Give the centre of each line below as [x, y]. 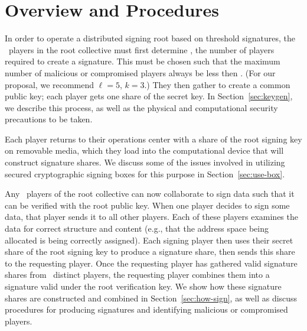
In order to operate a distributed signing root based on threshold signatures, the [150, 38]
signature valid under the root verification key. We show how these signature [143, 286]
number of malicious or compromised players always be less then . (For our [140, 72]
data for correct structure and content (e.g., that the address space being [137, 228]
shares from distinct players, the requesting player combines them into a [137, 275]
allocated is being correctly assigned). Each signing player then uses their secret [149, 240]
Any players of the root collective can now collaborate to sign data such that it [150, 194]
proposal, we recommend [50, 84]
